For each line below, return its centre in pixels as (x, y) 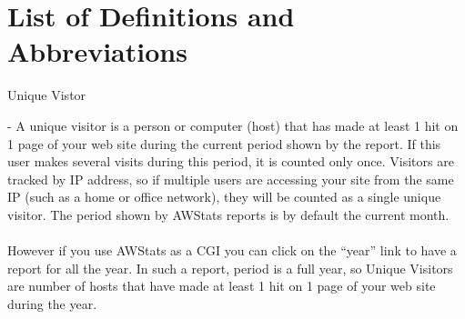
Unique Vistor (47, 95)
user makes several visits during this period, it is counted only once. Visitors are (231, 161)
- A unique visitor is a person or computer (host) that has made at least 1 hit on (233, 125)
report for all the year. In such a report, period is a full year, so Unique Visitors (230, 268)
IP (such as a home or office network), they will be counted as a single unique (224, 197)
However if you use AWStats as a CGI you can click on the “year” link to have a (232, 250)
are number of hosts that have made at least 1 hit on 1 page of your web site (222, 286)
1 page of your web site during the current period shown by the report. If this (224, 143)
